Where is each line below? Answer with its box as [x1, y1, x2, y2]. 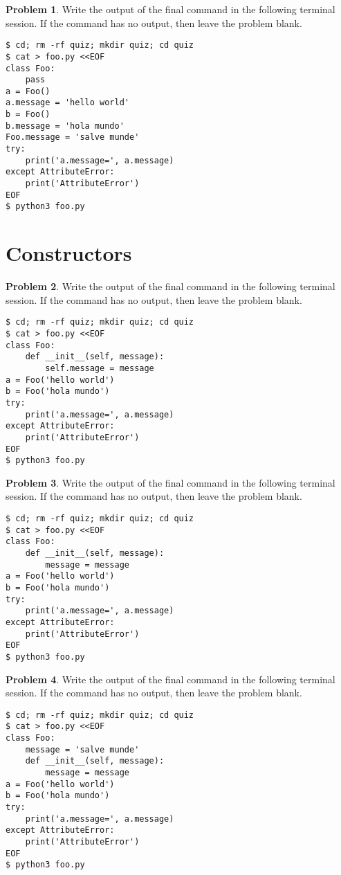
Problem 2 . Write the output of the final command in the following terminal [6, 279, 335, 294]
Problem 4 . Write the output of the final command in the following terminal [6, 671, 335, 686]
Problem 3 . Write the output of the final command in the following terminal [6, 475, 335, 489]
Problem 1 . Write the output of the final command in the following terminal [6, 2, 335, 16]
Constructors [6, 239, 132, 267]
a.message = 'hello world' [6, 98, 129, 108]
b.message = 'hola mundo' [6, 120, 125, 131]
